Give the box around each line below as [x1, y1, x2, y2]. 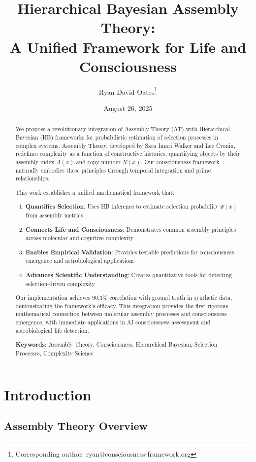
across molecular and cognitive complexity [26, 234, 134, 242]
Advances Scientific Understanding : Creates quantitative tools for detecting [26, 270, 232, 279]
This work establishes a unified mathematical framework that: [15, 188, 175, 196]
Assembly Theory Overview [4, 418, 148, 433]
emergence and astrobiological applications [26, 256, 135, 265]
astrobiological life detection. [15, 326, 89, 334]
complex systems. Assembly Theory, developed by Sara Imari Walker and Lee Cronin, [15, 141, 236, 149]
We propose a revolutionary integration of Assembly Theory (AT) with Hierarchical [15, 125, 230, 133]
